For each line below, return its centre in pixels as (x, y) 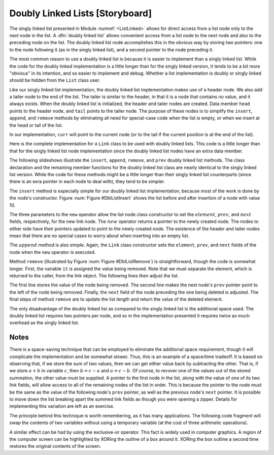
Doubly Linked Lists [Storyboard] (81, 13)
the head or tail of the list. (36, 125)
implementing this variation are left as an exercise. (62, 406)
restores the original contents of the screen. (55, 446)
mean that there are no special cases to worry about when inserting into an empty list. (99, 236)
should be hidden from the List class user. (55, 80)
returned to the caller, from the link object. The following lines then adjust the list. (94, 276)
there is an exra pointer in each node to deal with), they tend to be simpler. (87, 182)
